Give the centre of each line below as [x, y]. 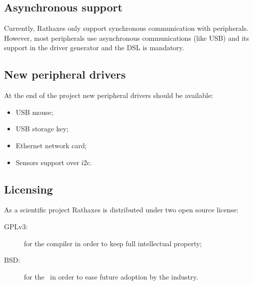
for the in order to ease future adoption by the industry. [111, 276]
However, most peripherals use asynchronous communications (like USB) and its [127, 38]
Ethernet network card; [51, 145]
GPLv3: [16, 226]
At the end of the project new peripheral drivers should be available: [109, 95]
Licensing [29, 189]
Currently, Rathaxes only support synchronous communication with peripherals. [126, 28]
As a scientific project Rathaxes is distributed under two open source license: [121, 210]
